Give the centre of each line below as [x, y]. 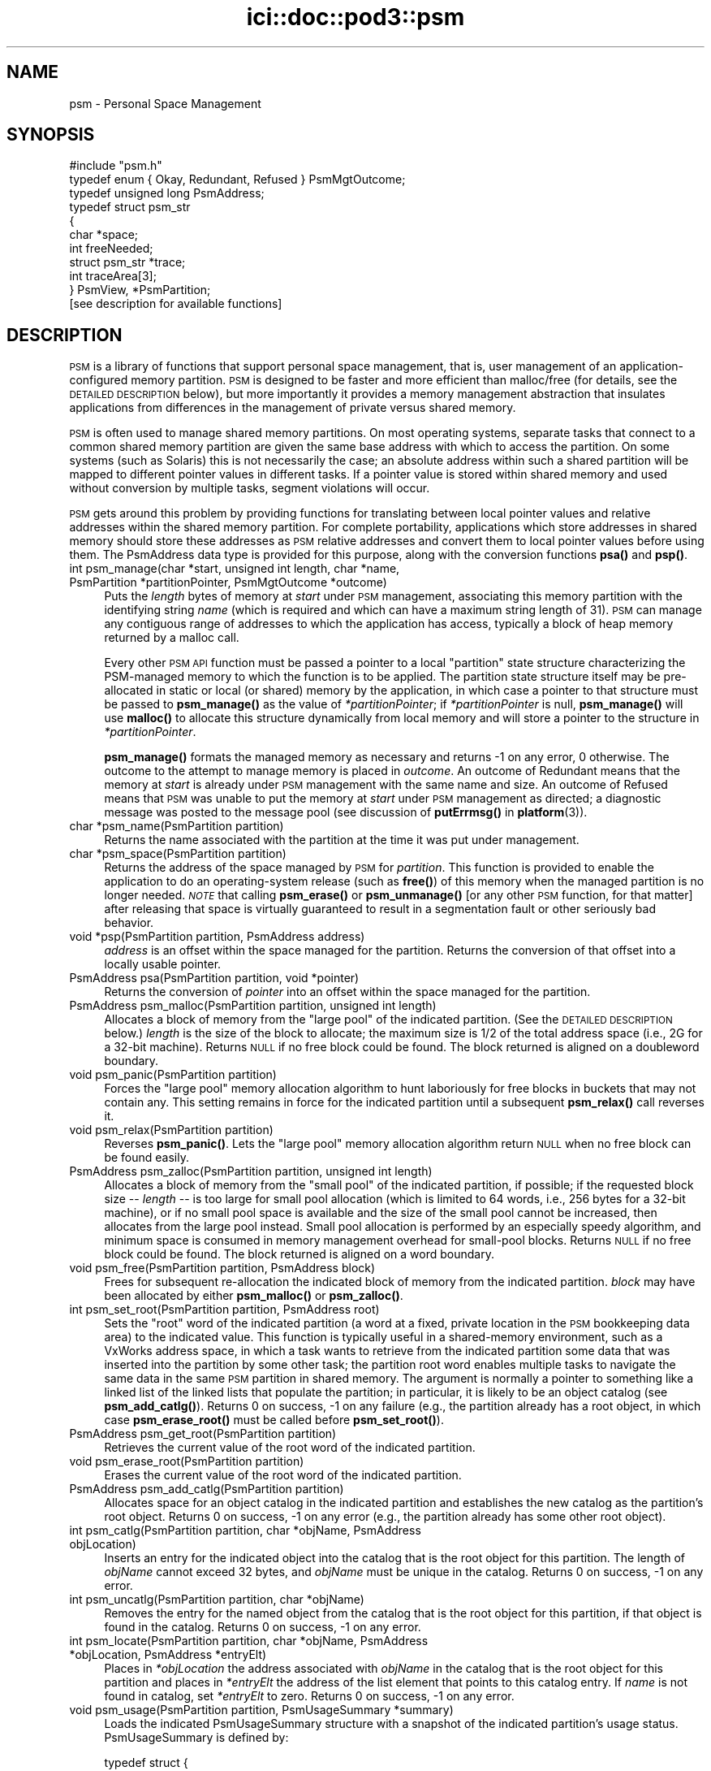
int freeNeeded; [111, 249]
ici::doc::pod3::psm [355, 17]
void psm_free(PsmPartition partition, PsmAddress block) [222, 1268]
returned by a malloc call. [172, 638]
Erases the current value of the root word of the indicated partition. [283, 1475]
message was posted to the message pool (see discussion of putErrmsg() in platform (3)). [346, 812]
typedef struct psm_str [130, 207]
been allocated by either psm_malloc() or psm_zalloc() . [254, 1296]
